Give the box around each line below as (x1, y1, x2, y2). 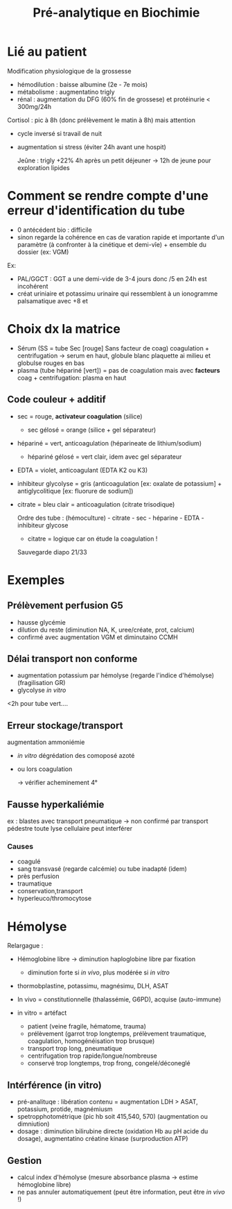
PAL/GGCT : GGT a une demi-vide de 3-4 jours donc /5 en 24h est (17, 274, 207, 282)
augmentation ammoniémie (7, 738, 85, 747)
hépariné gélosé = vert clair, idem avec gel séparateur (27, 453, 182, 461)
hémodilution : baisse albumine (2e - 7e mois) (17, 80, 148, 88)
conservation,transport (17, 887, 83, 895)
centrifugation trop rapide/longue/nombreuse (27, 1051, 157, 1060)
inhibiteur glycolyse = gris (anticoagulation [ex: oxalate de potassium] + (17, 479, 222, 487)
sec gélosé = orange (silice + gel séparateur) (27, 425, 157, 434)
